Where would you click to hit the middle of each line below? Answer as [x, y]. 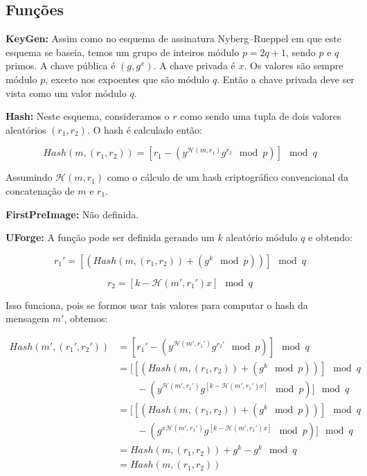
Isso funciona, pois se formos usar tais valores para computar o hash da [157, 305]
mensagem [28, 318]
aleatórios [26, 129]
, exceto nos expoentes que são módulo [127, 79]
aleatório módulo [262, 237]
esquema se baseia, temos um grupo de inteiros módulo [123, 52]
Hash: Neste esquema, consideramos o [88, 116]
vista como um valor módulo [66, 92]
